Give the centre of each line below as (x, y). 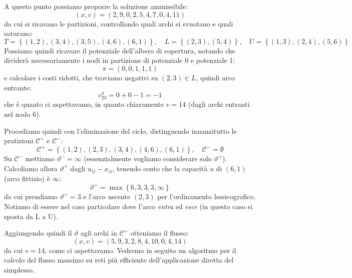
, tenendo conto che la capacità (160, 168)
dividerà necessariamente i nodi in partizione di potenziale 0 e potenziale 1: (120, 60)
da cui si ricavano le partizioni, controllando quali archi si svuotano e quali (119, 23)
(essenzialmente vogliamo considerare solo (148, 158)
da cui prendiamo (31, 196)
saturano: (18, 33)
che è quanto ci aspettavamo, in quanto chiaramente (84, 104)
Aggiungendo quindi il (38, 233)
